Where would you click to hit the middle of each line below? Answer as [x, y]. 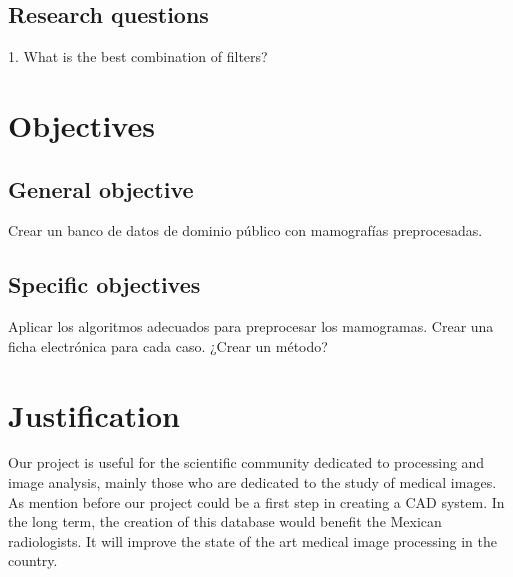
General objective [101, 188]
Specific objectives [104, 284]
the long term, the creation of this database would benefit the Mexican [225, 521]
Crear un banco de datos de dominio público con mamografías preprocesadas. [245, 230]
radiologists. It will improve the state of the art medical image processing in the [252, 540]
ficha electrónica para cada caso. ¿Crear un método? [168, 345]
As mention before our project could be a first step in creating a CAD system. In [256, 501]
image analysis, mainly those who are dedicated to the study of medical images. [252, 482]
